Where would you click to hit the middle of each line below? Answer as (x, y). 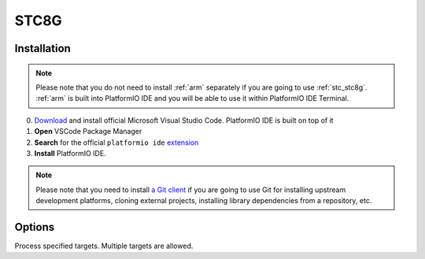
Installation (42, 48)
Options (35, 227)
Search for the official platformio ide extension (116, 142)
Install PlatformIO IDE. (70, 153)
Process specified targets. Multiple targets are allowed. (104, 246)
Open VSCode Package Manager (88, 131)
